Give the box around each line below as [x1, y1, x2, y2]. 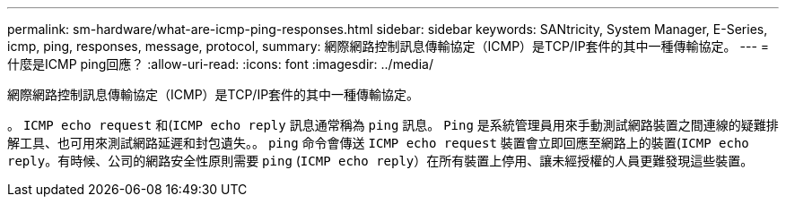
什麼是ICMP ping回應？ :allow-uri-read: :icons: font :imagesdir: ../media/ [7, 56, 433, 72]
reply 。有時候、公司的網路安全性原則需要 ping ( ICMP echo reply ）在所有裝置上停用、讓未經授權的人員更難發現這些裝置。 [7, 153, 754, 168]
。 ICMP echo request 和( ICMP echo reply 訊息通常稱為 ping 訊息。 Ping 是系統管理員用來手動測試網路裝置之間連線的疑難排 [7, 117, 779, 132]
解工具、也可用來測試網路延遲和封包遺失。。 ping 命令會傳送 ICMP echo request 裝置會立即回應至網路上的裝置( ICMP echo [7, 135, 749, 150]
